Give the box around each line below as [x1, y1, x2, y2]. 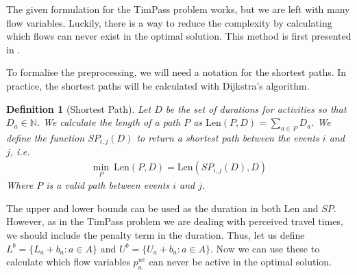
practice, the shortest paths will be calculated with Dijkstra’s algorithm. [6, 78, 310, 92]
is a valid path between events [46, 178, 170, 192]
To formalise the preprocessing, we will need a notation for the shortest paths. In [6, 65, 347, 79]
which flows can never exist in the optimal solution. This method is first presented [6, 29, 352, 43]
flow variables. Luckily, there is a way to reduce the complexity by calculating [6, 15, 332, 29]
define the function [6, 130, 85, 144]
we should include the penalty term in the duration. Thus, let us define [6, 228, 305, 242]
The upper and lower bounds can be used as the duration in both [6, 200, 281, 215]
